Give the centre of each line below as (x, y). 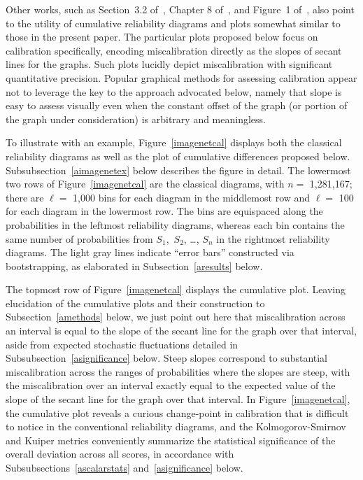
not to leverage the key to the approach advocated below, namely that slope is (174, 91)
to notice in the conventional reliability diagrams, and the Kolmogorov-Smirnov (176, 426)
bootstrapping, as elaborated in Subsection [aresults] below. (134, 266)
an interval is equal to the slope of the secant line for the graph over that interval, (181, 331)
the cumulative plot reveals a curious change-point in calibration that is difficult (177, 412)
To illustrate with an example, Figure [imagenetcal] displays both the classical (174, 142)
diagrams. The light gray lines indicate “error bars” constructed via (150, 252)
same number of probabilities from (79, 238)
